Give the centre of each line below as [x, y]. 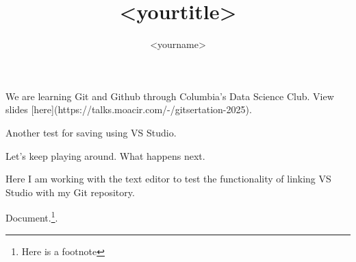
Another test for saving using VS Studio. [91, 132]
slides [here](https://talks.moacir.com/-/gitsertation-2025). [129, 109]
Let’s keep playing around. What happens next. [105, 155]
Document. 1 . [32, 216]
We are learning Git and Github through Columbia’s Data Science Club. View [170, 96]
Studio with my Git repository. [70, 192]
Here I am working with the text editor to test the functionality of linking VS [168, 179]
